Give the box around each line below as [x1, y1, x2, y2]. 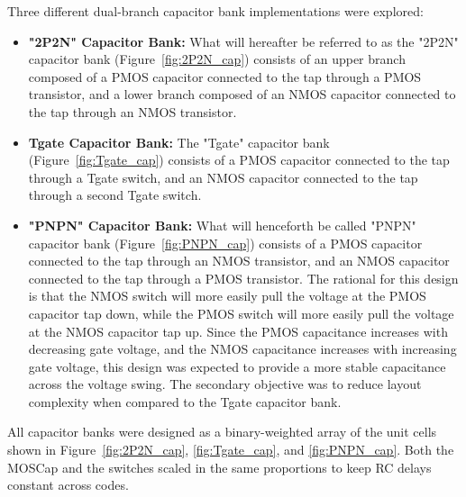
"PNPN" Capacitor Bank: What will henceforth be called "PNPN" [28, 215, 416, 234]
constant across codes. [7, 475, 129, 494]
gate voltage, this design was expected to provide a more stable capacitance [28, 357, 446, 375]
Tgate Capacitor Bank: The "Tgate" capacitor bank [28, 132, 330, 151]
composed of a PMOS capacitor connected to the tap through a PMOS [28, 67, 422, 86]
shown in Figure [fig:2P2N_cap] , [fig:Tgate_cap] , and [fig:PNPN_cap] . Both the [7, 440, 454, 459]
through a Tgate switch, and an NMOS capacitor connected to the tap [28, 167, 418, 186]
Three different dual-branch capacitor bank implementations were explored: [7, 2, 424, 20]
